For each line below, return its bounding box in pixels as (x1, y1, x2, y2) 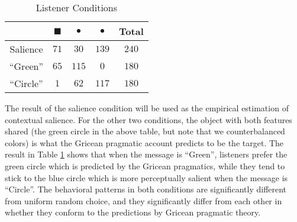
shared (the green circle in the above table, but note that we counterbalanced (5, 125, 285, 137)
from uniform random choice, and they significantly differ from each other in (5, 194, 282, 207)
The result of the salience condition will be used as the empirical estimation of (5, 102, 289, 114)
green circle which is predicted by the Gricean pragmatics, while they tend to (5, 159, 285, 172)
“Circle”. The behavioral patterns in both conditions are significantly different (5, 183, 287, 195)
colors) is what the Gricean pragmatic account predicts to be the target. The (5, 136, 284, 149)
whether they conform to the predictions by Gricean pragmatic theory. (5, 206, 261, 218)
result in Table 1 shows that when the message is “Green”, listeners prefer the (5, 148, 288, 160)
